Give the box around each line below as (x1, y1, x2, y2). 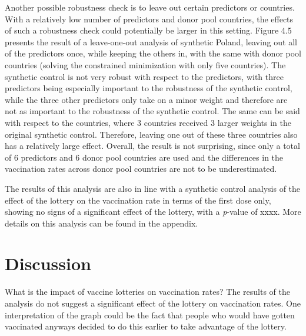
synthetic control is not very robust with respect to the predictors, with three (5, 70, 284, 82)
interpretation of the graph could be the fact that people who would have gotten (5, 308, 295, 321)
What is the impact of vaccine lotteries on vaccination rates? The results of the (5, 285, 291, 298)
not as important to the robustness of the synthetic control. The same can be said (5, 105, 300, 117)
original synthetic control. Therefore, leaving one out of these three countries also (5, 128, 298, 140)
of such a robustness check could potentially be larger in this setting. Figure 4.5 (5, 24, 292, 36)
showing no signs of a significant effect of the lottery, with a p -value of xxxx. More (5, 205, 301, 218)
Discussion (5, 251, 91, 275)
